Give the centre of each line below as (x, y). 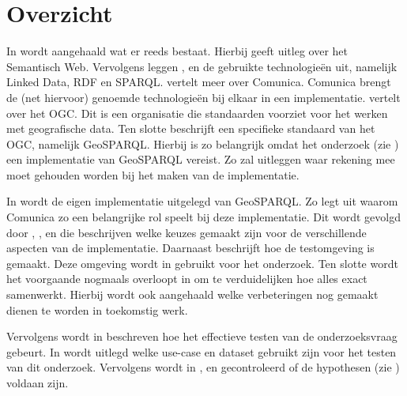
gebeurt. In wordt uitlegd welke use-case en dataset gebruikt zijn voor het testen (202, 351)
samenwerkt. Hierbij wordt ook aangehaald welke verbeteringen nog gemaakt (192, 294)
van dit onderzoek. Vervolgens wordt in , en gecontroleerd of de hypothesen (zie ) (203, 367)
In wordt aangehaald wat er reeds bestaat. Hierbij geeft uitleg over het (177, 51)
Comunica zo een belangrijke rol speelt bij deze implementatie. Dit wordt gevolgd (203, 217)
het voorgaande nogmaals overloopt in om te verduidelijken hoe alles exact (187, 279)
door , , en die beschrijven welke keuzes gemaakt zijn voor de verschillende (187, 232)
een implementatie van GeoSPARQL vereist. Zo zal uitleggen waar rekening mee (201, 159)
